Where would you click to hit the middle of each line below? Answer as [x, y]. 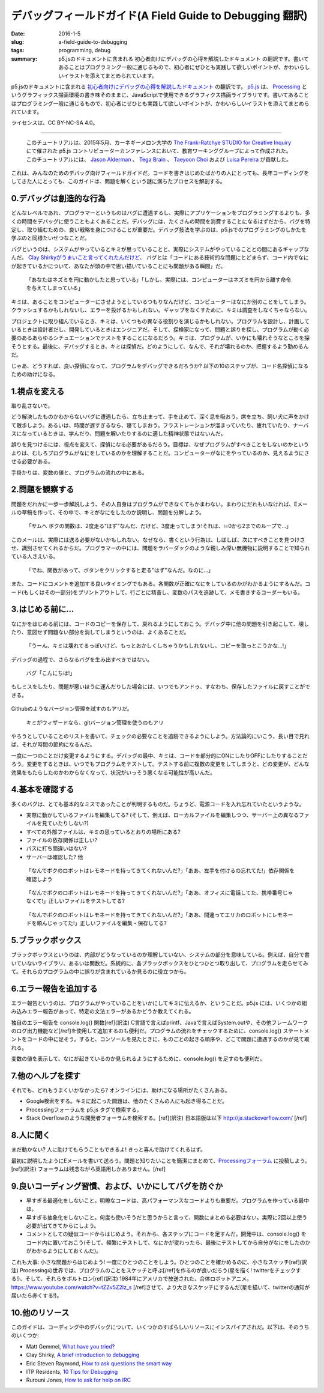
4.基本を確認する [43, 790]
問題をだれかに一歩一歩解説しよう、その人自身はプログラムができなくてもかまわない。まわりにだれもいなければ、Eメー [160, 504]
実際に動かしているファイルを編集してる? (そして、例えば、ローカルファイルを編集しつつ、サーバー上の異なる [163, 815]
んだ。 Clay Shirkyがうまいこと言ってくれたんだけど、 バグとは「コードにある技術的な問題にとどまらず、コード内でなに [160, 258]
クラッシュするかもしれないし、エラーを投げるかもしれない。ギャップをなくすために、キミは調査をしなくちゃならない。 [161, 310]
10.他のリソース [40, 1313]
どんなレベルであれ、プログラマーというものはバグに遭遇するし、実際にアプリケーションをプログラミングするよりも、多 [161, 213]
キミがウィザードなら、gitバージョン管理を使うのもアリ [95, 722]
